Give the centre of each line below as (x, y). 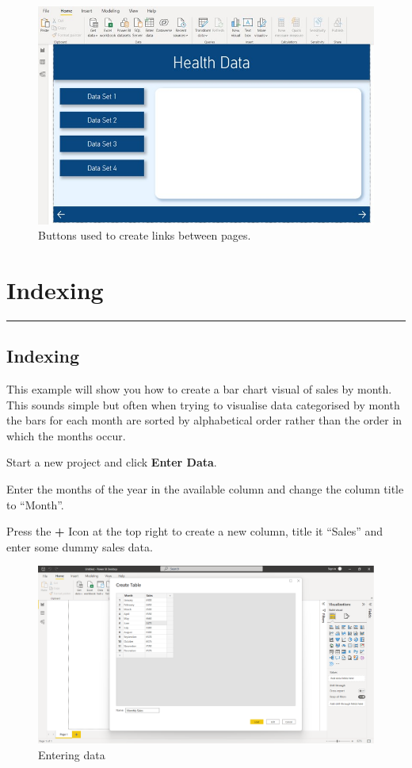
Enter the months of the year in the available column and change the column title (205, 489)
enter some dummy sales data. (80, 546)
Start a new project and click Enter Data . (112, 462)
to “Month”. (35, 504)
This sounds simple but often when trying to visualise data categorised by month (203, 404)
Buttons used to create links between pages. (145, 235)
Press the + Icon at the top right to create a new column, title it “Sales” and (195, 531)
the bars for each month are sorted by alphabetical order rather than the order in (204, 420)
